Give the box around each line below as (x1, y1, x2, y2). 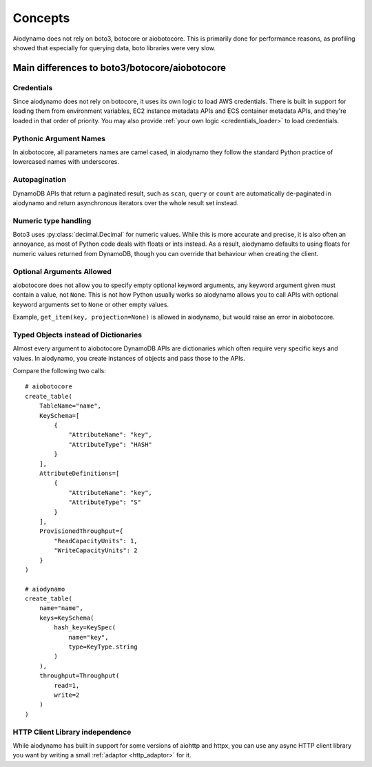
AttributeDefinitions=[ (39, 470, 120, 477)
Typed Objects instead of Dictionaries (12, 330, 143, 339)
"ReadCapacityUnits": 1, (54, 537, 138, 545)
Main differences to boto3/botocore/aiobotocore (12, 62, 227, 74)
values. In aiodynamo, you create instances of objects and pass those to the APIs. (12, 354, 245, 362)
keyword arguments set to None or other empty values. (12, 300, 169, 308)
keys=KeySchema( (39, 613, 94, 622)
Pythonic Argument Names (12, 134, 106, 143)
